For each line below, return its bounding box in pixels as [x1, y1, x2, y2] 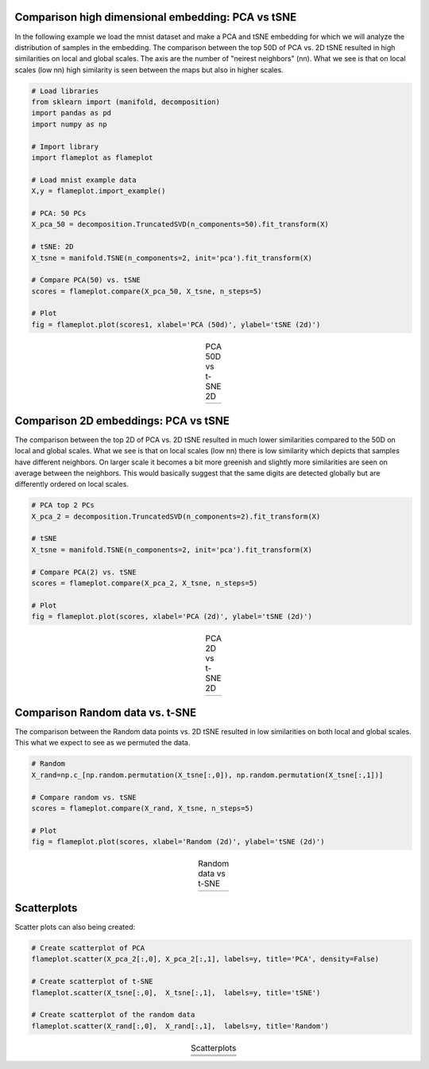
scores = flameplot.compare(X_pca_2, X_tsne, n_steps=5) [31, 579, 258, 588]
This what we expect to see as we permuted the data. [14, 738, 191, 748]
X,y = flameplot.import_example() [31, 187, 166, 196]
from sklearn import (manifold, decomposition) [31, 98, 220, 107]
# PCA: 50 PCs [31, 208, 87, 218]
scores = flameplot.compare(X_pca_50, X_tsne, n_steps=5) [31, 286, 262, 296]
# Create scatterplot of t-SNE [31, 977, 154, 986]
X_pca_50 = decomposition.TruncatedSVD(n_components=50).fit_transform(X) [31, 220, 330, 229]
